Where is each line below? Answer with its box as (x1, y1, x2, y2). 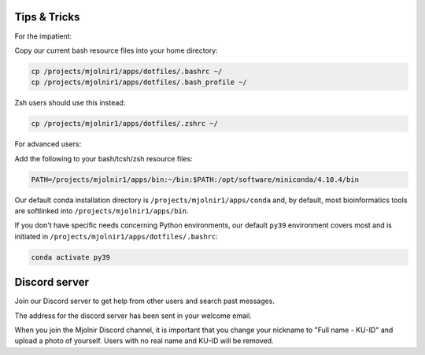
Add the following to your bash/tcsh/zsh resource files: (14, 153, 193, 163)
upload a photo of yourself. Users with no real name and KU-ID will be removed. (14, 336, 275, 346)
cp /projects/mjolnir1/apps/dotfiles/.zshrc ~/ (31, 119, 218, 128)
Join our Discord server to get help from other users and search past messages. (14, 296, 275, 306)
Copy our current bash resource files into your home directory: (14, 46, 218, 55)
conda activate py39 (31, 253, 110, 261)
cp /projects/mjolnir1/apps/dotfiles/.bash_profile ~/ (31, 78, 247, 87)
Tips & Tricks (14, 10, 80, 24)
